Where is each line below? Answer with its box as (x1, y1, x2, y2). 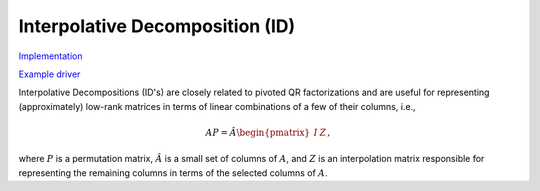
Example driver (18, 68, 81, 80)
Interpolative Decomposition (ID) (18, 15, 296, 37)
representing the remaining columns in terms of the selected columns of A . (18, 166, 328, 179)
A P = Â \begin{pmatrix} (205, 126, 310, 138)
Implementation (18, 50, 83, 62)
